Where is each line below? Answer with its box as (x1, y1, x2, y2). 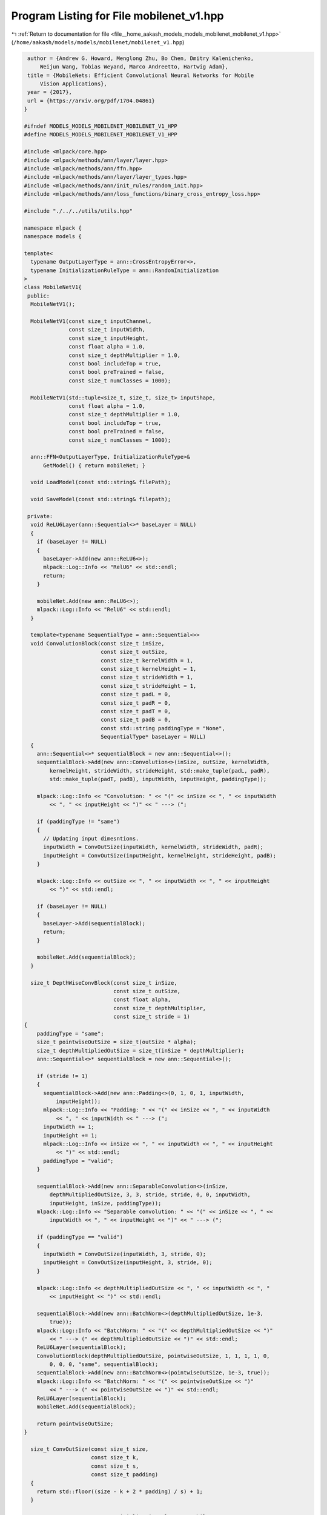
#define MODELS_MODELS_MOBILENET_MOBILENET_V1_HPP (24, 131, 178, 138)
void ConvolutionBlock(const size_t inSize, (30, 640, 165, 647)
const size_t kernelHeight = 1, (100, 665, 197, 673)
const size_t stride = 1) (113, 1013, 190, 1021)
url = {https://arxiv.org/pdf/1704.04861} (27, 97, 156, 104)
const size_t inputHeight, (68, 335, 149, 342)
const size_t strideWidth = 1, (100, 674, 194, 681)
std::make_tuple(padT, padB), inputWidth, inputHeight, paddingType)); (49, 776, 267, 783)
